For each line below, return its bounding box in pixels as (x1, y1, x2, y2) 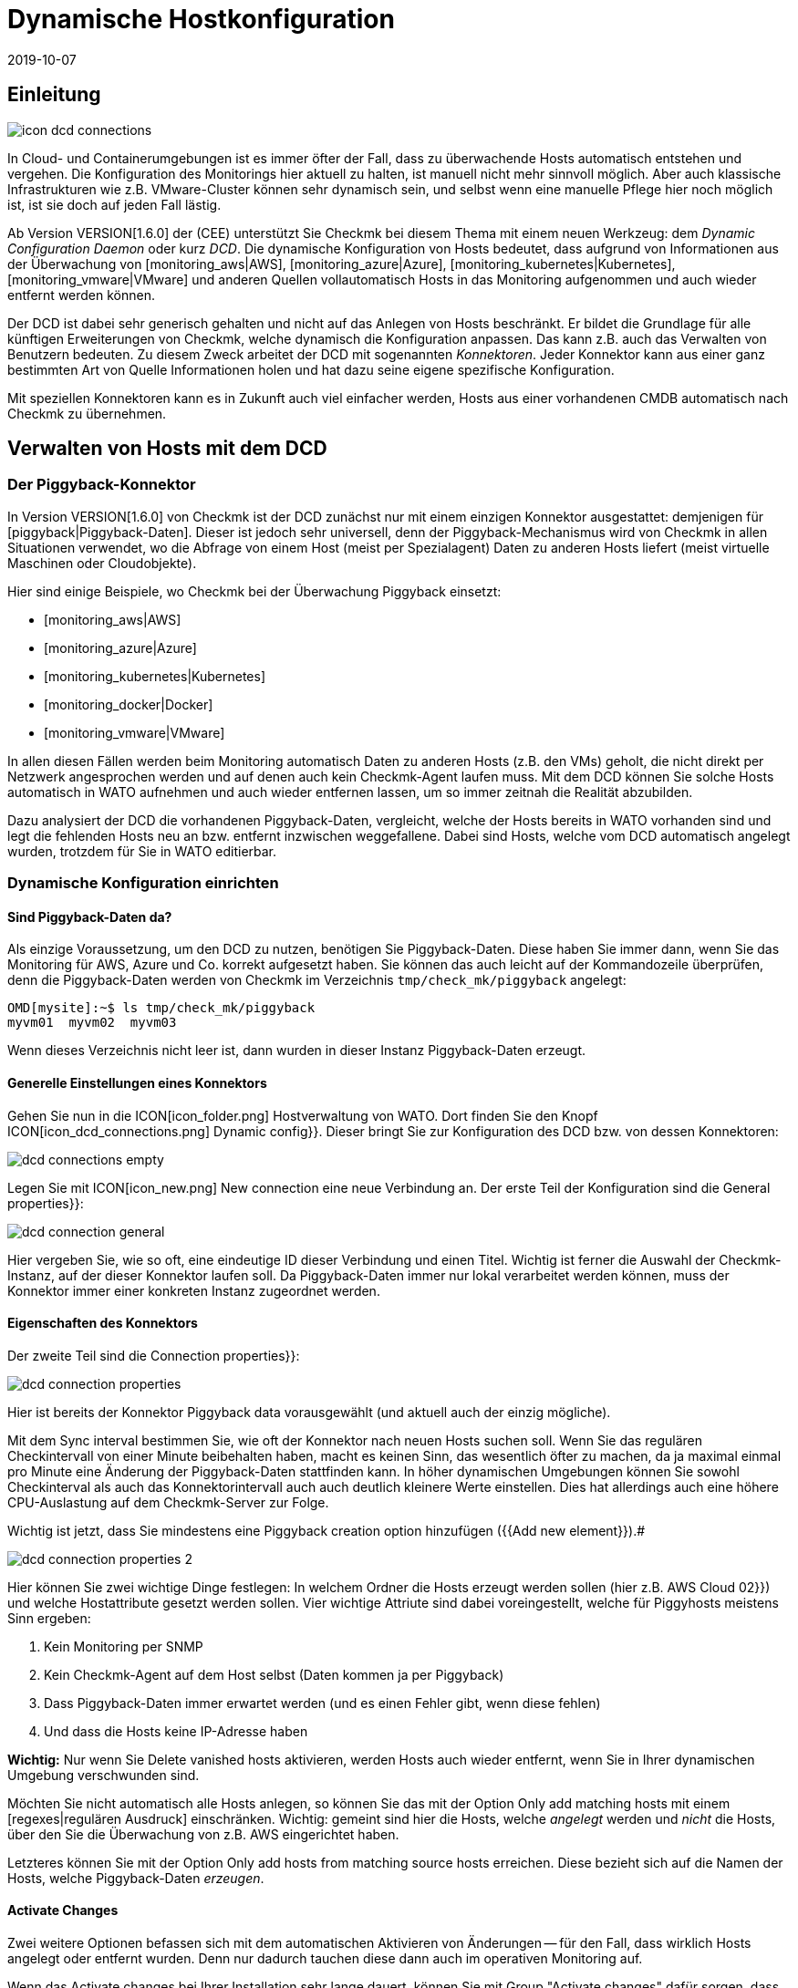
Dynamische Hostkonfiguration (7, 4, 395, 35)
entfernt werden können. (7, 286, 156, 303)
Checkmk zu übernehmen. (7, 405, 167, 421)
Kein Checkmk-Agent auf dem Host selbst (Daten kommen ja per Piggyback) (44, 1666, 504, 1683)
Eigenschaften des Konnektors (7, 1315, 198, 1331)
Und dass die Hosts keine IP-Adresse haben (44, 1723, 308, 1739)
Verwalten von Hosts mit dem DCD (7, 437, 327, 461)
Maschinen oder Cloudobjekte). (7, 554, 197, 571)
